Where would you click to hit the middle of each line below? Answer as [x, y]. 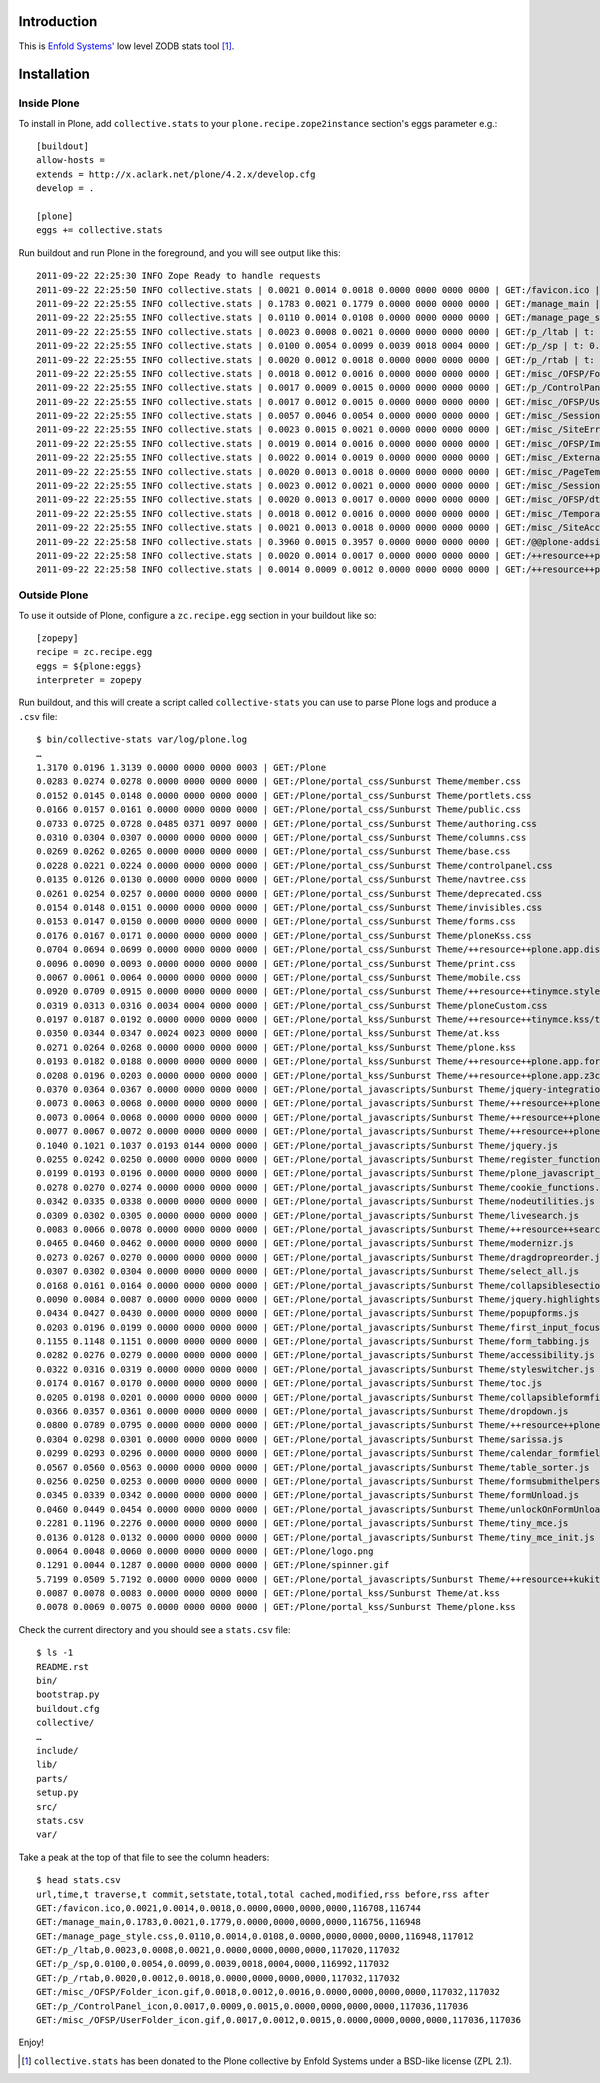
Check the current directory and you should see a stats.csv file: [154, 1629]
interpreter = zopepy [89, 680]
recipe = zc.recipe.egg [94, 652]
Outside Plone [53, 595]
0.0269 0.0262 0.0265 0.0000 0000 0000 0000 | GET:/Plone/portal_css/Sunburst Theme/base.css [273, 851]
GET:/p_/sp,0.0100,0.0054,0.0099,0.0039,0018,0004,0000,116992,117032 [213, 1964]
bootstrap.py [68, 1694]
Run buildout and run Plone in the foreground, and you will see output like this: [180, 252]
